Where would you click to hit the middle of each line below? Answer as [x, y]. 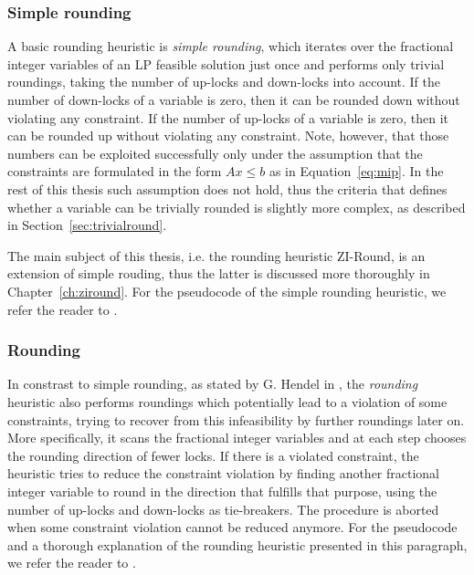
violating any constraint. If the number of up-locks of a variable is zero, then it [228, 117]
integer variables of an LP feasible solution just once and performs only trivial [226, 63]
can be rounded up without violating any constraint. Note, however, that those [228, 136]
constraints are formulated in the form [115, 171]
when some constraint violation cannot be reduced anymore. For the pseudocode [232, 527]
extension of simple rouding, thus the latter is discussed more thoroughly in [219, 273]
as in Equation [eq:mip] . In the [356, 171]
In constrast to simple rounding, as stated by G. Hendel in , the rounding [213, 384]
